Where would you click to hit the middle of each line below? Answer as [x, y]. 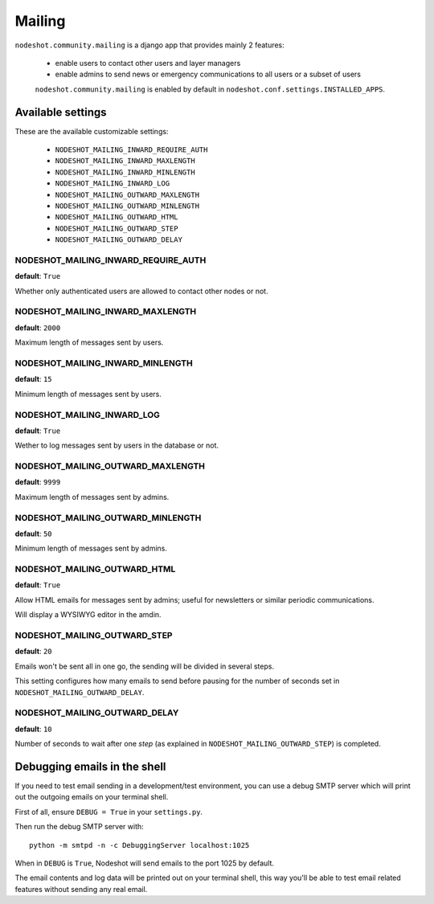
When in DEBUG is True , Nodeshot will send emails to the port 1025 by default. [145, 863]
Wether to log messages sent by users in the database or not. [117, 445]
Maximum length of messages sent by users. [89, 342]
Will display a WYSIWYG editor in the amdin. [88, 615]
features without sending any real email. [81, 889]
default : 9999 [38, 482]
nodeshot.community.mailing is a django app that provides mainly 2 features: [149, 45]
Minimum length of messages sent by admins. [91, 548]
